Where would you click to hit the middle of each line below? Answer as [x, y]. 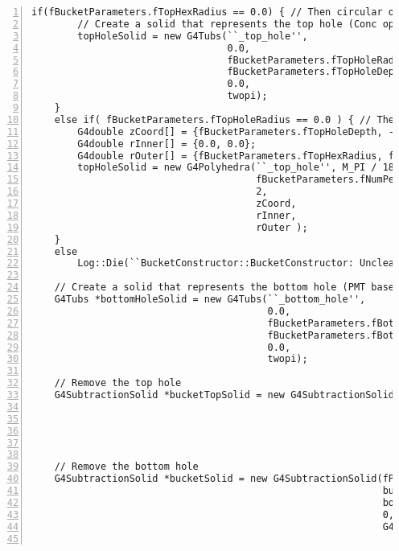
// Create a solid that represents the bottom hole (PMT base [224, 288]
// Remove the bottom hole [126, 467]
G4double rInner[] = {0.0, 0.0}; [167, 144]
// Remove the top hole [118, 383]
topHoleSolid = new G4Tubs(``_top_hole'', [193, 36]
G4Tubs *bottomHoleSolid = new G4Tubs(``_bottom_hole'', [210, 299]
